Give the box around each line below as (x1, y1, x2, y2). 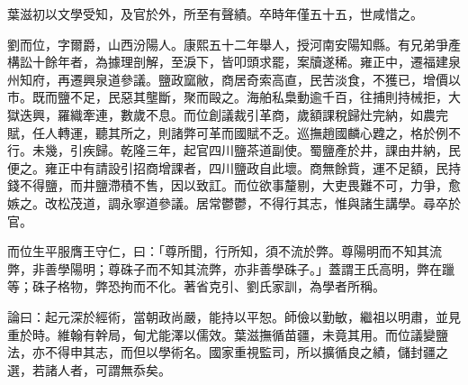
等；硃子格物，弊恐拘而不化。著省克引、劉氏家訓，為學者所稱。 (7, 277, 385, 296)
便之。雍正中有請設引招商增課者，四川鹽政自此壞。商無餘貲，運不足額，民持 (7, 158, 461, 177)
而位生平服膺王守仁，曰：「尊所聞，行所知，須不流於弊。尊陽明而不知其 (7, 242, 429, 261)
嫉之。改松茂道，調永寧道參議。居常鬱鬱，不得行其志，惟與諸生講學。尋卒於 (7, 193, 461, 212)
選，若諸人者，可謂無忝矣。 (7, 360, 171, 379)
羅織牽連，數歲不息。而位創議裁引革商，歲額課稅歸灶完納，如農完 (57, 105, 448, 124)
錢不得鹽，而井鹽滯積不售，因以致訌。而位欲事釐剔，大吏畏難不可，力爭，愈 (7, 176, 461, 195)
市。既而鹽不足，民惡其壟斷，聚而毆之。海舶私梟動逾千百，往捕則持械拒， (7, 87, 448, 106)
